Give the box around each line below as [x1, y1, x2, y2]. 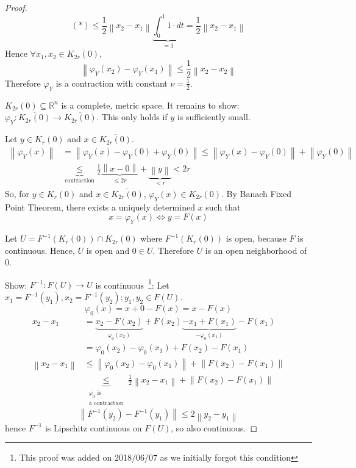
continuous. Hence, [5, 243, 75, 256]
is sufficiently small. [177, 110, 251, 123]
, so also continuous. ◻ [171, 421, 258, 434]
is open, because [226, 232, 287, 245]
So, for [5, 187, 30, 200]
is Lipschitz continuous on [44, 421, 142, 434]
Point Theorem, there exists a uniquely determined [5, 200, 195, 213]
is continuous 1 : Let [95, 276, 169, 291]
